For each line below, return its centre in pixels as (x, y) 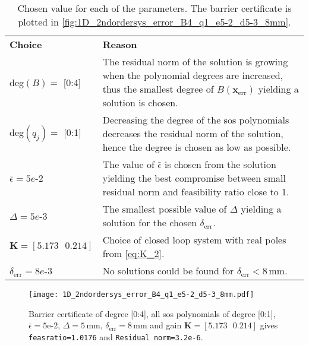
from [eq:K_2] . (133, 253)
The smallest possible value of (165, 209)
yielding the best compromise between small (194, 178)
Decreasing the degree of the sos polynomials (196, 120)
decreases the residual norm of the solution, (193, 133)
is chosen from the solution (220, 164)
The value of (128, 164)
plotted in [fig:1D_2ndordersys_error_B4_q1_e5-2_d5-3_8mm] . (154, 22)
